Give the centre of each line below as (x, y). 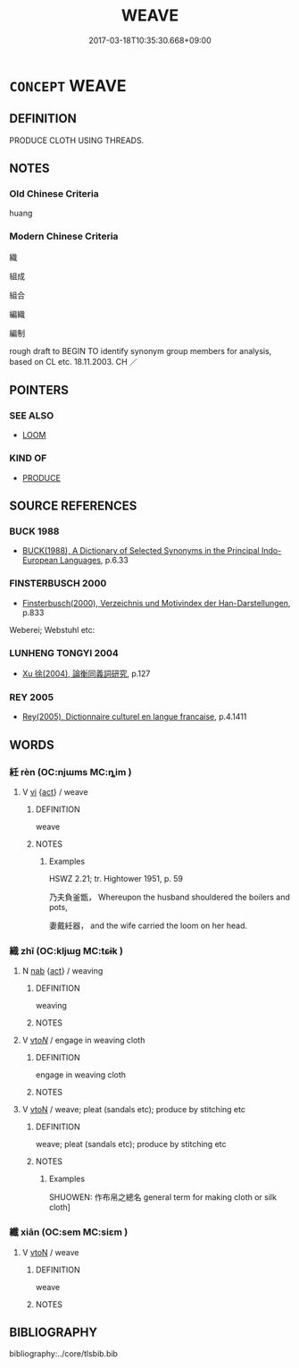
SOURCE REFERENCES (73, 506)
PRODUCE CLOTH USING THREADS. (77, 140)
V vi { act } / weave (55, 791)
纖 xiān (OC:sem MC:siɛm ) (69, 1232)
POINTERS (39, 390)
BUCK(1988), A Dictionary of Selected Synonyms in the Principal (141, 551)
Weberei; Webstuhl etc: (52, 629)
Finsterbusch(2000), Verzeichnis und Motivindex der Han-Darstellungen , (156, 603)
